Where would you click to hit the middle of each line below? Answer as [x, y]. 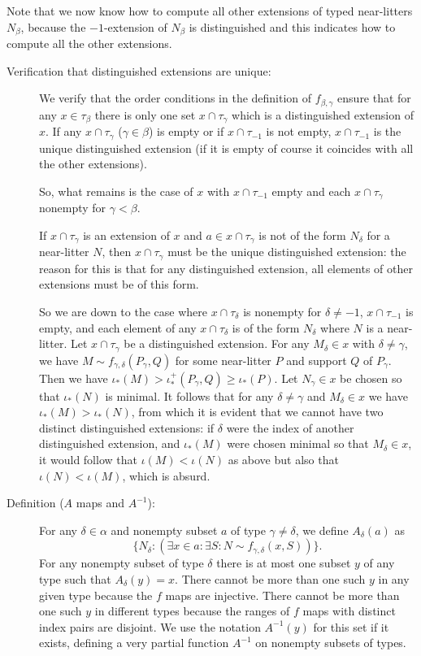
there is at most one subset [284, 563]
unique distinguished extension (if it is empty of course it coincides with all [226, 148]
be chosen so [371, 378]
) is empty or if [186, 131]
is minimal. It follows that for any [189, 395]
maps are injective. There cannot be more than [282, 595]
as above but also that [283, 459]
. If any [64, 131]
